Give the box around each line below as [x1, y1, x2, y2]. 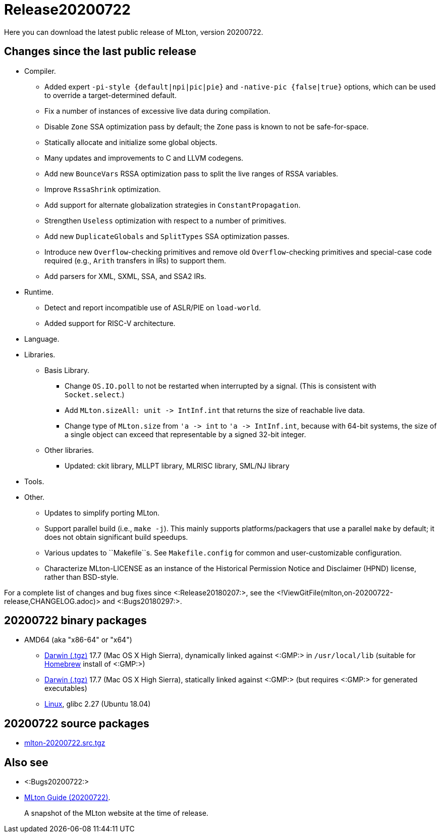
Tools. [24, 477, 44, 486]
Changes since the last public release [4, 45, 197, 58]
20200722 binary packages [4, 614, 147, 627]
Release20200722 [4, 1, 131, 18]
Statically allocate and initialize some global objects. [44, 137, 217, 147]
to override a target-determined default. [44, 90, 177, 100]
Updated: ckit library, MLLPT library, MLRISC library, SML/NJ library [65, 461, 290, 470]
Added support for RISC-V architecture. [44, 318, 176, 328]
